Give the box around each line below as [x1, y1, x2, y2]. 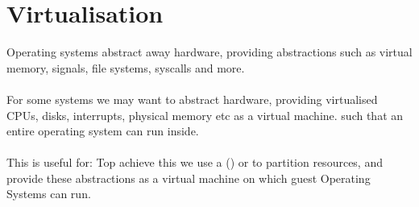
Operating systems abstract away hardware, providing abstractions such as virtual [6, 43, 413, 60]
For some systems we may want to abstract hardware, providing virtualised [6, 90, 378, 107]
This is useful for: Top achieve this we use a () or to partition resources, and [6, 154, 383, 171]
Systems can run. [6, 185, 91, 202]
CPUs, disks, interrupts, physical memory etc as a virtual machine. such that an [6, 106, 404, 123]
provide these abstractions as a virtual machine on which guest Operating [6, 169, 371, 186]
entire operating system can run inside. [6, 122, 199, 139]
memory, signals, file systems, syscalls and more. [6, 59, 245, 76]
